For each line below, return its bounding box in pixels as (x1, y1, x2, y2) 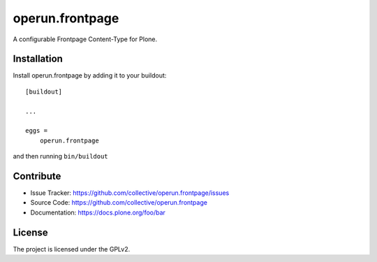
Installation (13, 53, 63, 65)
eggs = (25, 126, 48, 135)
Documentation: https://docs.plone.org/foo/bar (30, 208, 165, 217)
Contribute (13, 170, 61, 182)
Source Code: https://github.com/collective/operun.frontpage (30, 198, 207, 207)
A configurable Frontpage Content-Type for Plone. (13, 35, 158, 43)
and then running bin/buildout (13, 152, 108, 161)
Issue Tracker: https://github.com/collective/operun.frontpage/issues (30, 189, 230, 197)
